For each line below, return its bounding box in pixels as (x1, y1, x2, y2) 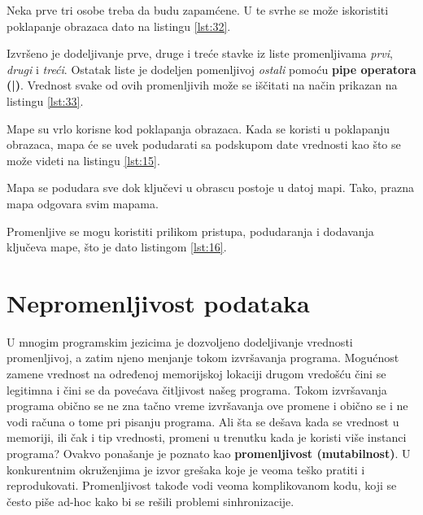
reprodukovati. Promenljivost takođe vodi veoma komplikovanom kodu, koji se (7, 477, 397, 494)
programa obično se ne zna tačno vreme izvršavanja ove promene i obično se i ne (7, 397, 408, 414)
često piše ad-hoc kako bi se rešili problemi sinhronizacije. (7, 492, 294, 509)
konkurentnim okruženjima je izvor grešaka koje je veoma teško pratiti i (7, 460, 365, 478)
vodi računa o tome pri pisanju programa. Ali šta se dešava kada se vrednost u (7, 412, 399, 430)
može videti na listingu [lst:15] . (7, 151, 160, 168)
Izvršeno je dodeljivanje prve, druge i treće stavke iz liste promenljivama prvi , (7, 45, 393, 62)
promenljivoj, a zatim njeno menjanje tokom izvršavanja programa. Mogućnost (7, 349, 399, 366)
